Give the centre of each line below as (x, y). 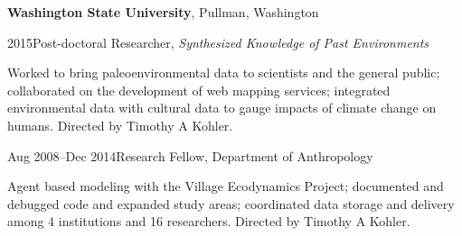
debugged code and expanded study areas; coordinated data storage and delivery (231, 203)
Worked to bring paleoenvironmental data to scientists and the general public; (224, 73)
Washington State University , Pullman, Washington (163, 12)
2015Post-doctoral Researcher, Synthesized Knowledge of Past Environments (218, 42)
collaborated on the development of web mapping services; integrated (199, 90)
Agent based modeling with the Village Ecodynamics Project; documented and (226, 186)
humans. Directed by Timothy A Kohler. (120, 125)
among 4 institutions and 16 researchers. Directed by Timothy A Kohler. (209, 221)
